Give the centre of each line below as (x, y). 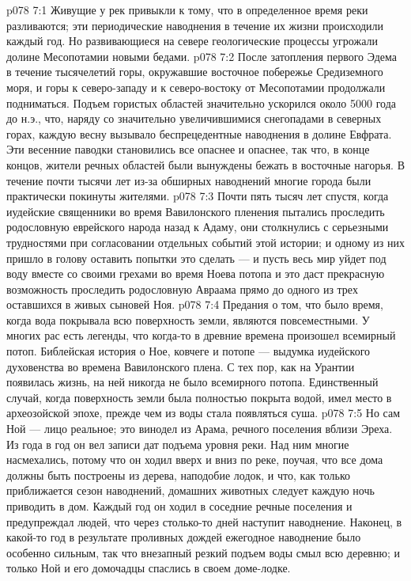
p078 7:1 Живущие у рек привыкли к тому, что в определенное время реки (187, 9)
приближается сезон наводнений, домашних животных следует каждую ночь (190, 490)
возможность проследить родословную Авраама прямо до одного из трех (182, 289)
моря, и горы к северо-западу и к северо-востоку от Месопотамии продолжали (196, 87)
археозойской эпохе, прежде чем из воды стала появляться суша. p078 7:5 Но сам (204, 413)
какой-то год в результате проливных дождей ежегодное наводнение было (184, 537)
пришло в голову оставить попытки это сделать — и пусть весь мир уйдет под (196, 258)
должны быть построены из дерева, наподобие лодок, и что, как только (179, 475)
